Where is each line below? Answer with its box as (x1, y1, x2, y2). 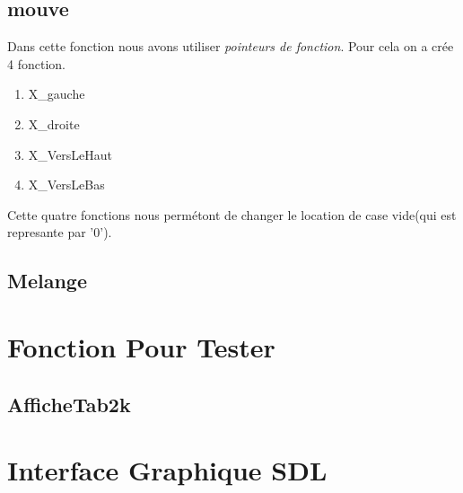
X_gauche (28, 84, 85, 103)
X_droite (28, 114, 80, 133)
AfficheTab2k (7, 390, 131, 418)
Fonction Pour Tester (7, 328, 275, 365)
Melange (7, 267, 87, 295)
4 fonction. (7, 54, 66, 73)
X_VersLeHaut (28, 145, 113, 163)
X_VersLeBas (28, 175, 105, 194)
